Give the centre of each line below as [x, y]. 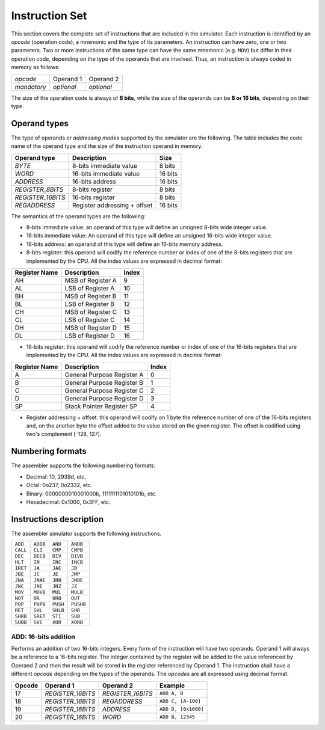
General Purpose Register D [104, 398]
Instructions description [57, 519]
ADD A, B [172, 694]
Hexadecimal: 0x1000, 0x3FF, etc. [68, 501]
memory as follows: [36, 67]
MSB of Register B [91, 296]
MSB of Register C [91, 311]
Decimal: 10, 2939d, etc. [56, 477]
